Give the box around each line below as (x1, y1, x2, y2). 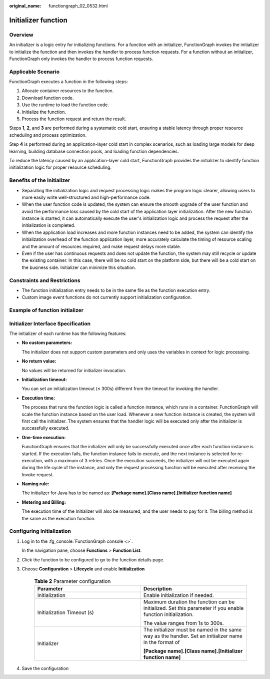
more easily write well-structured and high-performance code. (21, 194, 151, 200)
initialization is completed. (21, 222, 75, 228)
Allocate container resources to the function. (21, 88, 114, 94)
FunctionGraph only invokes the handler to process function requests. (9, 56, 153, 62)
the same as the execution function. (21, 515, 96, 521)
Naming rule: (21, 481, 49, 487)
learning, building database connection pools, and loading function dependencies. (9, 148, 179, 154)
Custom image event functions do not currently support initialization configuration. (21, 294, 192, 300)
